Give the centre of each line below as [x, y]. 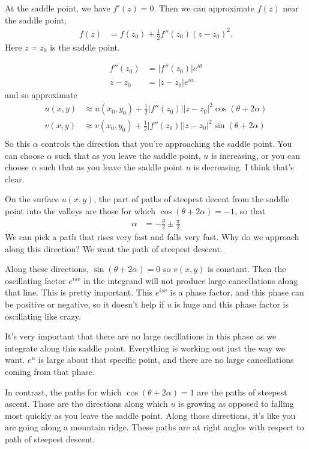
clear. [15, 178]
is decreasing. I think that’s [244, 167]
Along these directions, [47, 269]
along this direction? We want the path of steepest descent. [114, 248]
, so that [250, 211]
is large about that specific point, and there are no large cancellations [166, 360]
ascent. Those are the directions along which [86, 404]
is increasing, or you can [255, 155]
